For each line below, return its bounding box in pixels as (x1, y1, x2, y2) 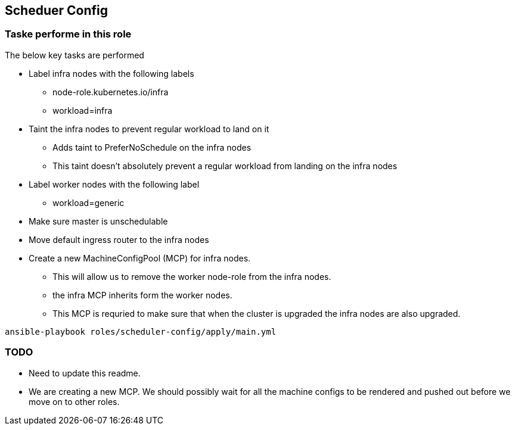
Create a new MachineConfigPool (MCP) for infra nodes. (29, 253, 251, 263)
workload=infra (52, 105, 113, 116)
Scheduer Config (5, 3, 108, 18)
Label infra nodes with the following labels (29, 68, 194, 79)
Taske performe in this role (5, 28, 132, 40)
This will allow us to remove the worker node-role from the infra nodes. (52, 271, 331, 282)
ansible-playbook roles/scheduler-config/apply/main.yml (5, 326, 277, 336)
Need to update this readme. (29, 367, 141, 378)
